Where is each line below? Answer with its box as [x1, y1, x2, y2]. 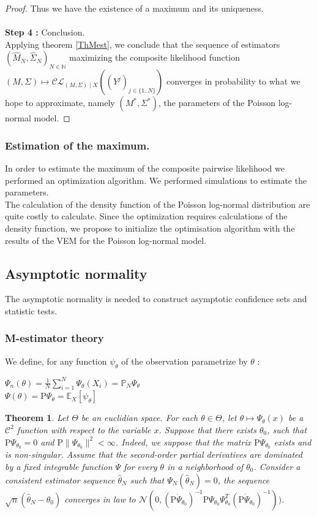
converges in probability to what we [166, 75, 300, 88]
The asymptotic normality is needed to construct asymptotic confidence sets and [5, 292, 307, 305]
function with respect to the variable [17, 423, 151, 436]
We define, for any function [5, 354, 107, 367]
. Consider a [253, 460, 300, 472]
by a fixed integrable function [5, 460, 113, 472]
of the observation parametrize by [121, 354, 248, 367]
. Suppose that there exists [158, 423, 256, 436]
